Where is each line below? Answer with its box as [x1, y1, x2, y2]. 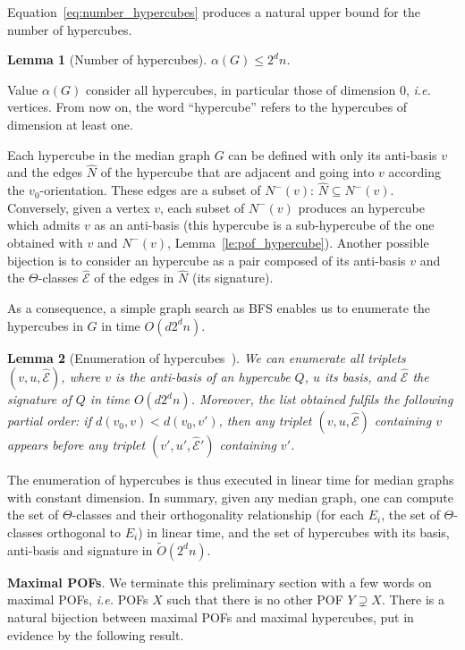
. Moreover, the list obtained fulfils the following [190, 390, 453, 409]
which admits [7, 215, 80, 234]
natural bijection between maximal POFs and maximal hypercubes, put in [7, 607, 414, 626]
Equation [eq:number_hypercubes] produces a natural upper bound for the [7, 3, 420, 21]
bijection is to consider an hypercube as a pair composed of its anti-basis [7, 250, 406, 269]
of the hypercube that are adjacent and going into [100, 163, 375, 181]
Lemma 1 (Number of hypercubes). [7, 50, 207, 69]
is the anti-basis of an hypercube [115, 367, 291, 386]
